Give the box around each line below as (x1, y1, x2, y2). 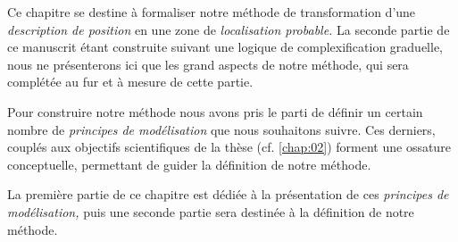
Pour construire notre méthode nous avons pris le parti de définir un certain (7, 102, 423, 121)
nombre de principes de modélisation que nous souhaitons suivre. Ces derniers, (7, 120, 436, 138)
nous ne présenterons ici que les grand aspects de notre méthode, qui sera (7, 54, 409, 73)
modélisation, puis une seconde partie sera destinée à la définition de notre (7, 202, 414, 221)
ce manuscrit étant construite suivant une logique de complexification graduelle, (7, 38, 444, 56)
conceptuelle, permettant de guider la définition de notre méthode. (7, 154, 371, 173)
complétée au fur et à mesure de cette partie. (7, 72, 254, 91)
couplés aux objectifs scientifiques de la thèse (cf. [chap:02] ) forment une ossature (7, 138, 451, 156)
